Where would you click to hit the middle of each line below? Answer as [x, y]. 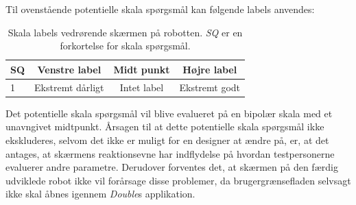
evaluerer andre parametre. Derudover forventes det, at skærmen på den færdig [172, 167]
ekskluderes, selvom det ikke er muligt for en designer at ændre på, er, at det [167, 140]
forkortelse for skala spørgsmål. [125, 46]
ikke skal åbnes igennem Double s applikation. [100, 194]
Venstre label [69, 69]
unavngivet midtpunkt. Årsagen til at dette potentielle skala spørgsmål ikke [165, 126]
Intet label [142, 87]
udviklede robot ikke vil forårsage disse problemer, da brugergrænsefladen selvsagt [178, 180]
